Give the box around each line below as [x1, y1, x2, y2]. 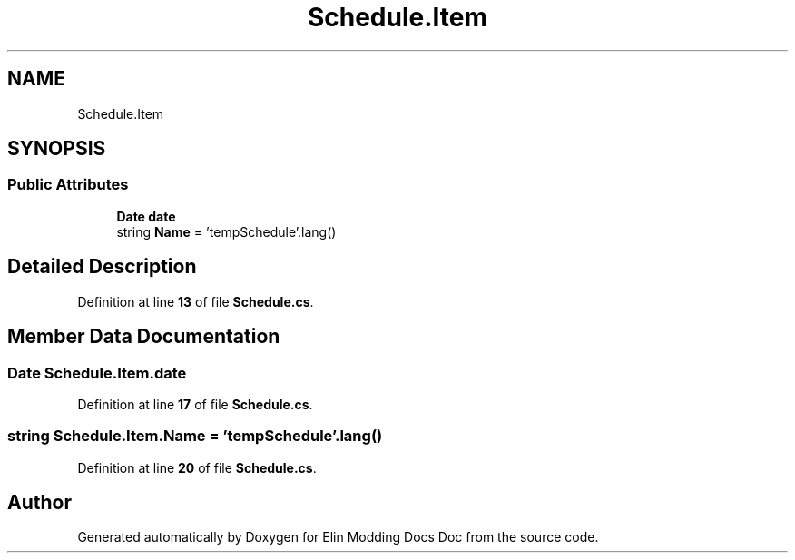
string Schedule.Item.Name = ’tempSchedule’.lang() [7, 427, 383, 446]
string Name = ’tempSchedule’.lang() [116, 223, 337, 240]
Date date [116, 208, 176, 224]
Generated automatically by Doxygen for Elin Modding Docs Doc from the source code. [77, 529, 599, 545]
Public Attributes [7, 175, 129, 194]
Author [7, 491, 72, 515]
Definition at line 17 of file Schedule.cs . [77, 396, 313, 412]
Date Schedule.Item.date [7, 363, 187, 382]
